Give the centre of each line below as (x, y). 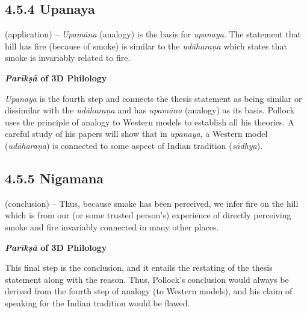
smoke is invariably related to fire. (68, 58)
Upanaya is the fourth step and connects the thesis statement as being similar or (153, 98)
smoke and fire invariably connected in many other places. (112, 226)
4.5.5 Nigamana (54, 178)
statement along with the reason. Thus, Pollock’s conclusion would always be (147, 279)
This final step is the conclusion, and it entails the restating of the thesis (139, 267)
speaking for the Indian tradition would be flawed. (98, 302)
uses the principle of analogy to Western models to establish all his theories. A (150, 122)
